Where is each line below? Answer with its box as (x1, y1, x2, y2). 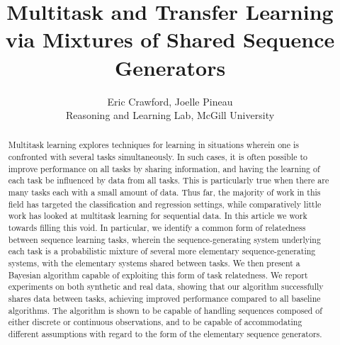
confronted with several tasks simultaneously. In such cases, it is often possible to (8, 151, 308, 163)
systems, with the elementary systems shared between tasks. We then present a (8, 257, 300, 269)
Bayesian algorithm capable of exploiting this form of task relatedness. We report (8, 268, 308, 281)
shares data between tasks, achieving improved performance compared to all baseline (8, 293, 321, 305)
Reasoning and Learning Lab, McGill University (65, 108, 275, 123)
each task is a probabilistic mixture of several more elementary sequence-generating (8, 245, 316, 257)
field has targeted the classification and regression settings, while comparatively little (8, 198, 322, 210)
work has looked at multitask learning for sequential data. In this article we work (8, 210, 307, 222)
